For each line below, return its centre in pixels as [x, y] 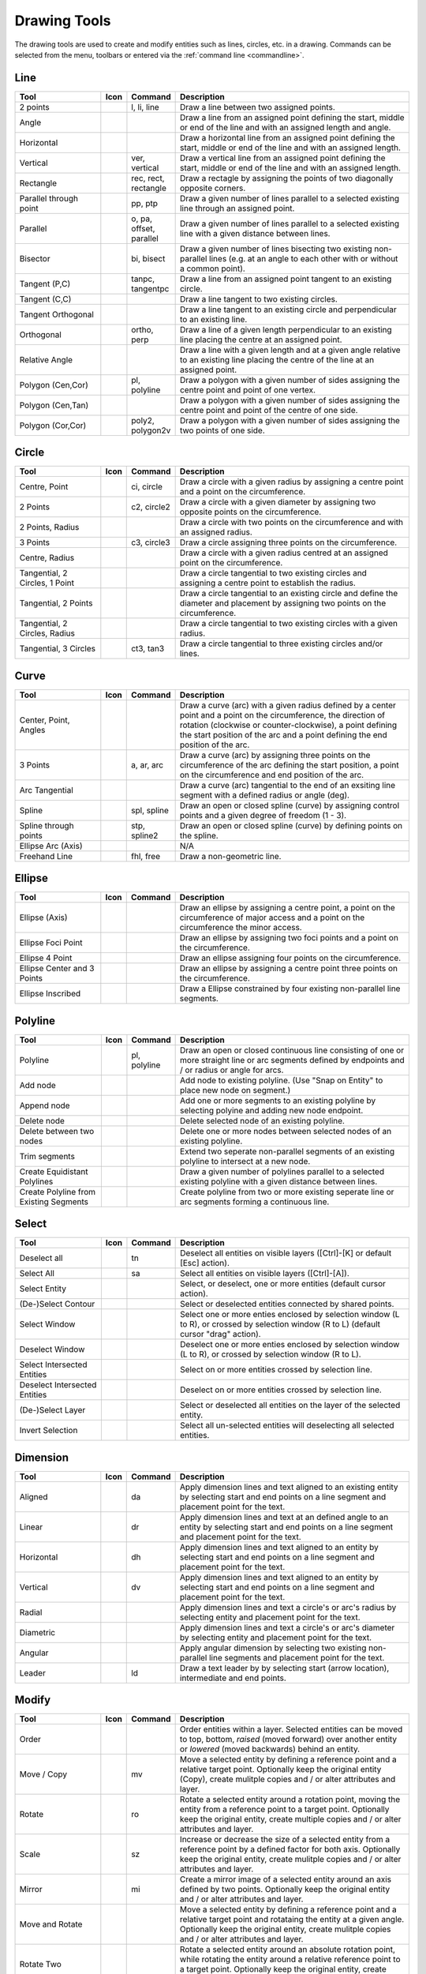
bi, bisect [148, 258]
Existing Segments [54, 1202]
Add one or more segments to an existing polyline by [278, 1100]
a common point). [213, 268]
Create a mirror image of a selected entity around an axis [286, 1879]
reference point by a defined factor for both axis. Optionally [290, 1849]
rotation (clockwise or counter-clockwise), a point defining [288, 725]
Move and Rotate [51, 1924]
